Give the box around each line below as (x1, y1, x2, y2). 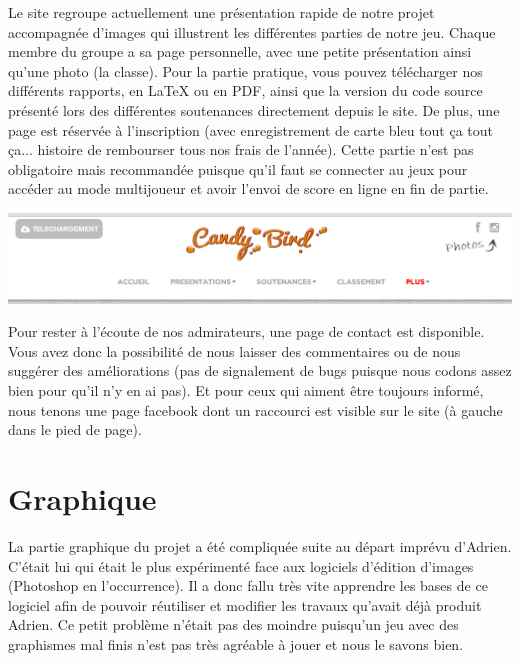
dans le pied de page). (8, 419, 142, 440)
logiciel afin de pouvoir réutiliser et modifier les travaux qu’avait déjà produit (8, 594, 482, 615)
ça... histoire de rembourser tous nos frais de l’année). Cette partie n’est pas (8, 139, 474, 160)
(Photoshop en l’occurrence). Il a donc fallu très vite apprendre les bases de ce (8, 575, 488, 596)
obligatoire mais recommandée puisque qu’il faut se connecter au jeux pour (8, 158, 468, 179)
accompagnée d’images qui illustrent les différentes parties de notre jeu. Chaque (8, 21, 496, 42)
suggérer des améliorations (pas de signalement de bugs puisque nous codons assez (8, 360, 512, 381)
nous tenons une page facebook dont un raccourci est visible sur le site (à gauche (8, 399, 503, 420)
